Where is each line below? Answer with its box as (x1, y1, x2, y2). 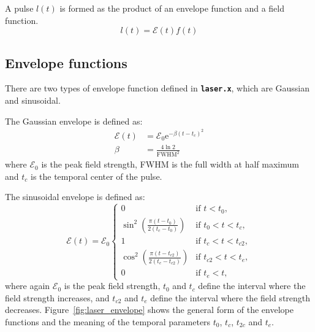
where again (5, 279, 50, 292)
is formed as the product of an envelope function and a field (59, 2, 285, 14)
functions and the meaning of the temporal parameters (5, 315, 211, 328)
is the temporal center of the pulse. (30, 169, 162, 182)
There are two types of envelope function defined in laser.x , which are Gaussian (5, 82, 310, 95)
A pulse (5, 2, 34, 14)
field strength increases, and (5, 291, 110, 304)
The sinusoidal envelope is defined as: (5, 190, 145, 203)
